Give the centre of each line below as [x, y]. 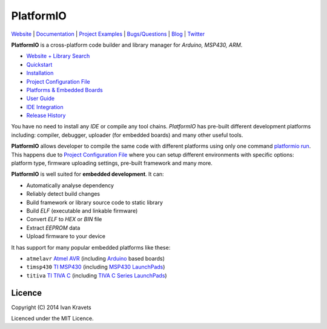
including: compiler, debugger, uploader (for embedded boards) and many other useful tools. [127, 135]
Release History [46, 116]
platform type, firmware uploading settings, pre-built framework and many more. [112, 163]
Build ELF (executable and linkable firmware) [82, 211]
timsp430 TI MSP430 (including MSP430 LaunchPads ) [96, 267]
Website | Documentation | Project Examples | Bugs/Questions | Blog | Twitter [108, 34]
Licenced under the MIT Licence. [52, 318]
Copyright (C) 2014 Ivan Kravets [51, 307]
